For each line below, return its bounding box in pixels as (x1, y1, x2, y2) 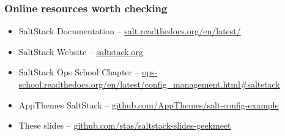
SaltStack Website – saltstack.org (18, 45, 144, 58)
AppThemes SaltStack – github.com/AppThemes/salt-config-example (18, 98, 279, 111)
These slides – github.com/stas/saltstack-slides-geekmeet (18, 119, 231, 132)
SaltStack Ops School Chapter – (18, 66, 139, 78)
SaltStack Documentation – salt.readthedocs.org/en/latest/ (18, 25, 241, 37)
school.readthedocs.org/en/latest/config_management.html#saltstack (18, 78, 280, 90)
